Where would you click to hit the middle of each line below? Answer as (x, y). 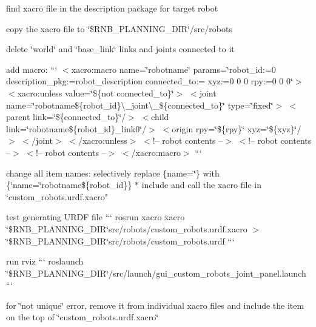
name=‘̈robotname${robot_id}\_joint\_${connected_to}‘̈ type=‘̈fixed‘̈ (140, 105)
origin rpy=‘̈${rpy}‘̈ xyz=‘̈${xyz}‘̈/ (237, 128)
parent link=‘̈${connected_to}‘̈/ (66, 117)
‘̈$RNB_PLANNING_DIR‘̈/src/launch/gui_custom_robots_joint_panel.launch (156, 273)
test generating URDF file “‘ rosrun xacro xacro (96, 217)
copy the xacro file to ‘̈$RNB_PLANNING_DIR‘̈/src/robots (119, 28)
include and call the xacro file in (201, 185)
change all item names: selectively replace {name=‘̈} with (113, 173)
